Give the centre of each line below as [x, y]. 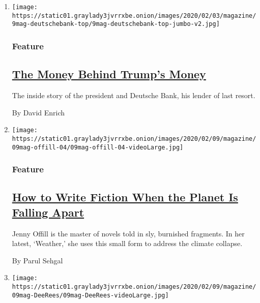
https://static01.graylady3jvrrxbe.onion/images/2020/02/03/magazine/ [134, 16]
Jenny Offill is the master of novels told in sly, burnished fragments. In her [128, 233]
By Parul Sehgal [37, 260]
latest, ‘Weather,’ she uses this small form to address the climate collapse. [127, 243]
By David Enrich [38, 112]
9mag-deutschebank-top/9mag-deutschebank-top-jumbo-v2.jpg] [116, 24]
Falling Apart [48, 212]
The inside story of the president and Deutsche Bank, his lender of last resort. [134, 95]
